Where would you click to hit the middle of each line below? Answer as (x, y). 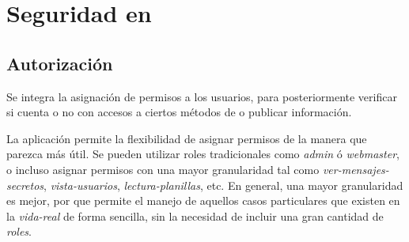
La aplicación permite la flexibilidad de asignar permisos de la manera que (187, 138)
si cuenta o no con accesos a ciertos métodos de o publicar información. (179, 112)
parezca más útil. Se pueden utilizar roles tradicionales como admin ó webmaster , (203, 154)
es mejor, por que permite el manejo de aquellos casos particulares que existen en (203, 200)
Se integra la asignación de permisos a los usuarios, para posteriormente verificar (202, 96)
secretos (25, 185)
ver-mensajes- (356, 169)
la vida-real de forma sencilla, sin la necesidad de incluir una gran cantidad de (195, 216)
